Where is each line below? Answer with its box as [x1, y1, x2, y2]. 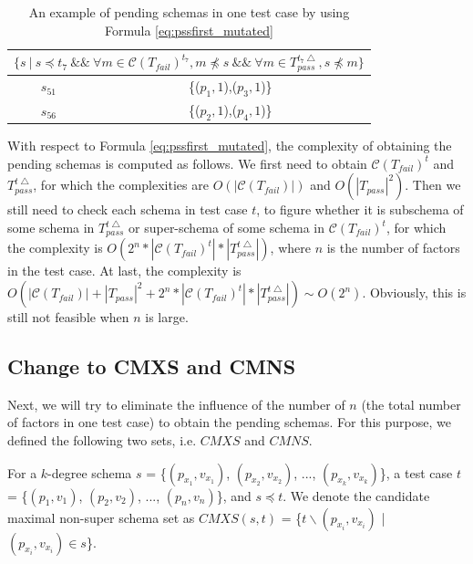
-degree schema [47, 463, 132, 482]
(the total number [361, 394, 461, 413]
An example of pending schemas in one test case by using [28, 3, 350, 21]
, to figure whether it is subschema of [256, 200, 464, 219]
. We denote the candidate [283, 486, 430, 505]
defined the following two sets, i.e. [7, 431, 197, 450]
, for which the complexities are [33, 175, 209, 194]
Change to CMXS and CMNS [7, 352, 296, 381]
